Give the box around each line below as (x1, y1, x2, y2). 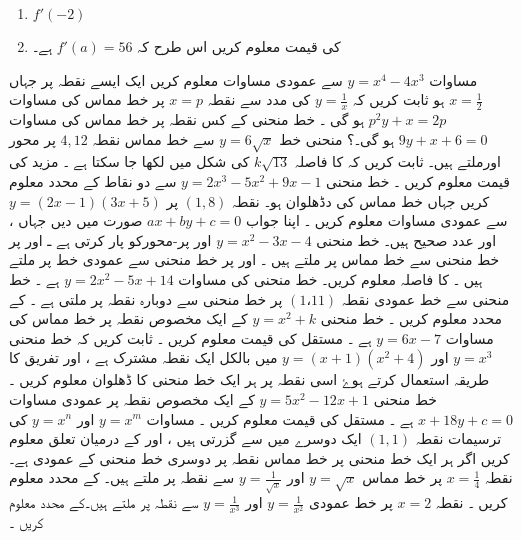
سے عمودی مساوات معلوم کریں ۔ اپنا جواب (245, 210, 508, 231)
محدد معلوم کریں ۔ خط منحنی (320, 308, 503, 329)
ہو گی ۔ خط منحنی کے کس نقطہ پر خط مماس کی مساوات (9, 109, 365, 130)
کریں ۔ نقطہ (435, 492, 508, 513)
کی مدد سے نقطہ (207, 89, 311, 110)
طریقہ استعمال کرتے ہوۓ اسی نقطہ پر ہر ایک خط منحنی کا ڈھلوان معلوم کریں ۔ (9, 369, 490, 390)
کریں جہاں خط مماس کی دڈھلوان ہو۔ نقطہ (232, 190, 490, 211)
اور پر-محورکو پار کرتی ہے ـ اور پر (9, 229, 212, 250)
